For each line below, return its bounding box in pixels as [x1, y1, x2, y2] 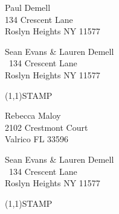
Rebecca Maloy [5, 109, 61, 122]
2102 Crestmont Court [5, 121, 88, 133]
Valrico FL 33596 [5, 133, 69, 145]
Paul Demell [5, 1, 51, 13]
